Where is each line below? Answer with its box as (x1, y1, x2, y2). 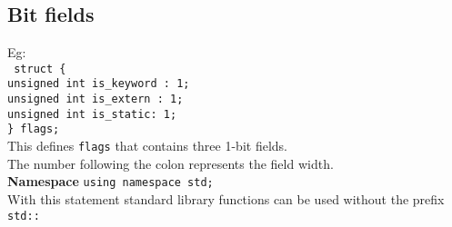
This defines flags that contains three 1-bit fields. (7, 136, 287, 155)
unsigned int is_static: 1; (7, 107, 177, 121)
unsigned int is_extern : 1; (7, 93, 184, 106)
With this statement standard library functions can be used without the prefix (7, 189, 445, 208)
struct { (14, 62, 66, 75)
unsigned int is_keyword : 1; (7, 77, 190, 91)
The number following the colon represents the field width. (7, 153, 334, 173)
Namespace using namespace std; (7, 172, 214, 191)
